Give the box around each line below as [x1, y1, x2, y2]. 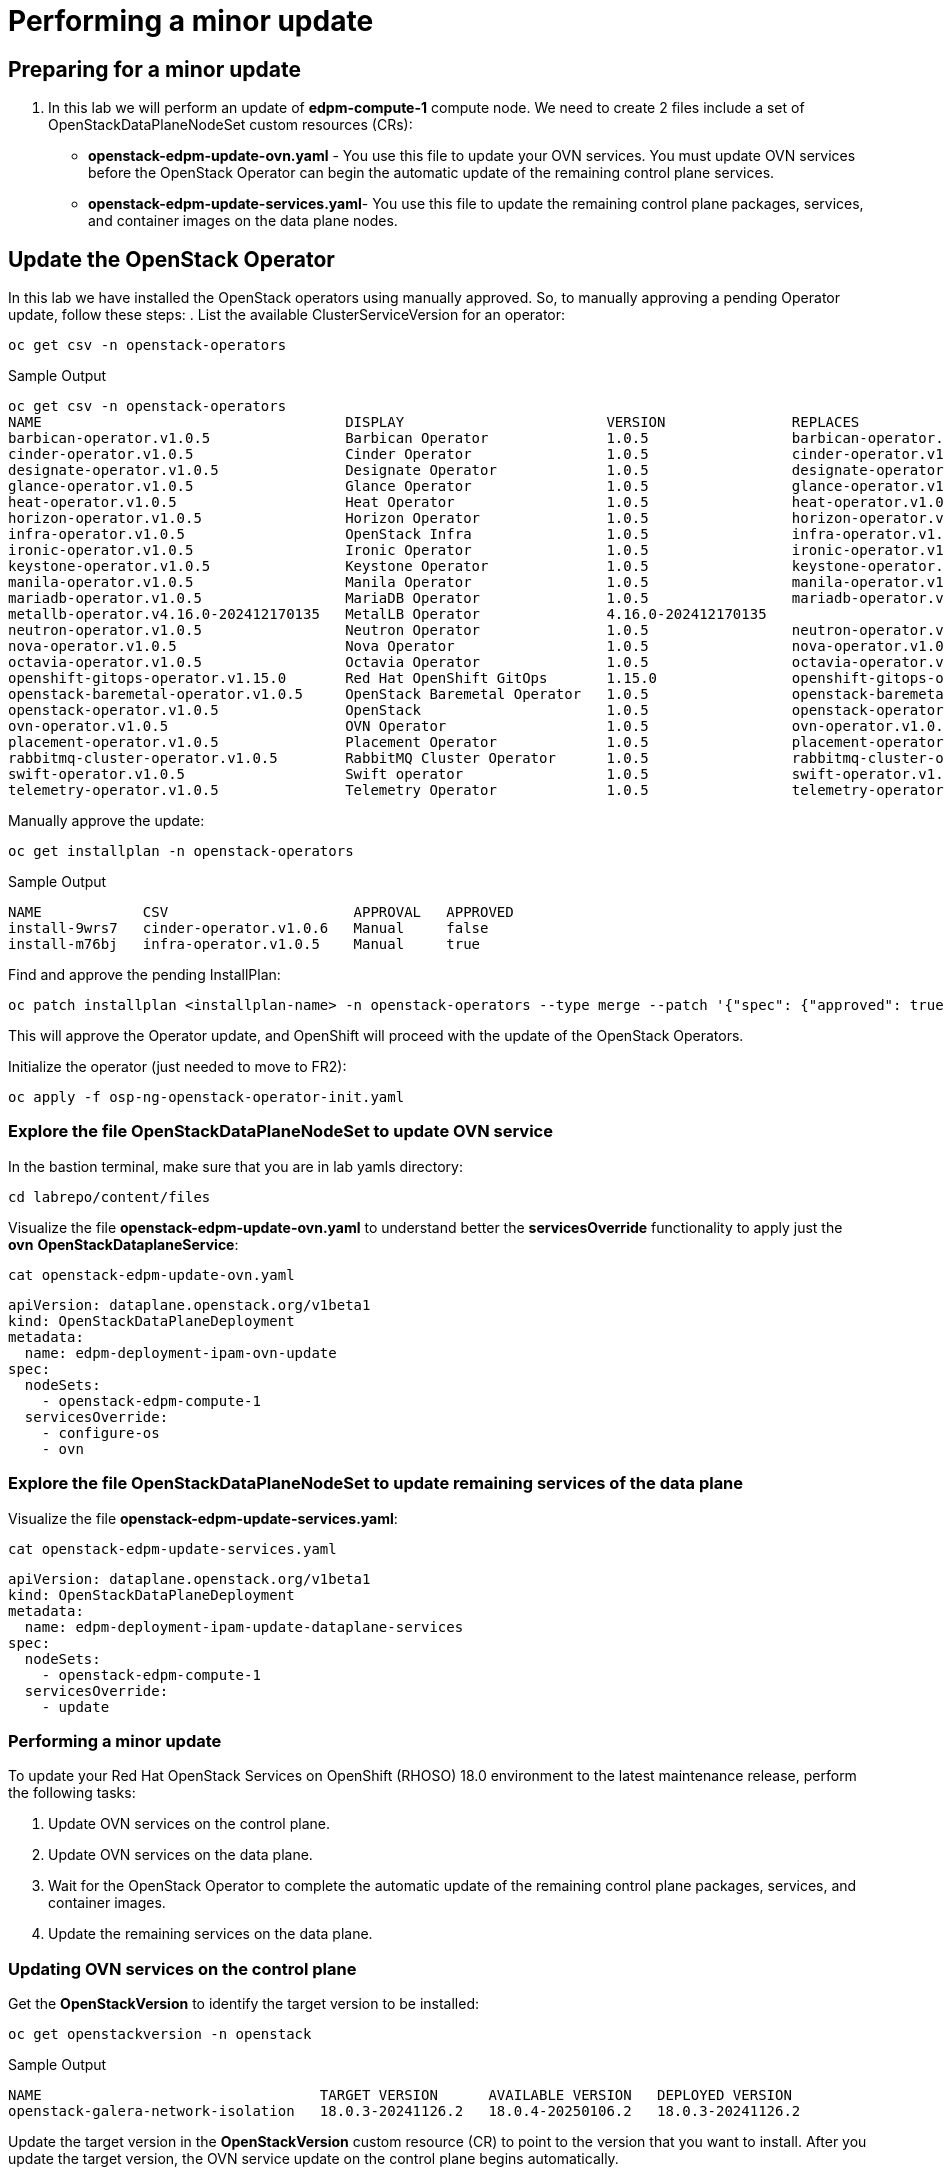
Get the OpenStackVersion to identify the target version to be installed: [8, 1995, 479, 2013]
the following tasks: [8, 1784, 136, 1802]
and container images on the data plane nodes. [88, 212, 398, 230]
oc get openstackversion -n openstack [8, 2026, 312, 2043]
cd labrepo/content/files [8, 1188, 211, 1205]
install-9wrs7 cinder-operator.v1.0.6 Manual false [8, 920, 489, 937]
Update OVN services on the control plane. [48, 1815, 330, 1833]
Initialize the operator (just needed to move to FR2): [8, 1058, 347, 1076]
